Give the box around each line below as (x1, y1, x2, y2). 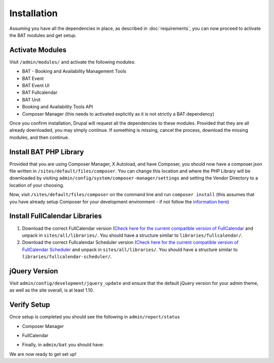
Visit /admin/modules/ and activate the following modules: (9, 59, 135, 65)
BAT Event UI (22, 83, 50, 89)
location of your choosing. (9, 182, 64, 188)
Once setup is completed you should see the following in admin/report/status (9, 314, 180, 320)
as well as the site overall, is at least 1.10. (9, 287, 94, 294)
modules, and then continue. (9, 134, 70, 140)
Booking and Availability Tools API (22, 104, 93, 110)
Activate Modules (9, 46, 67, 54)
